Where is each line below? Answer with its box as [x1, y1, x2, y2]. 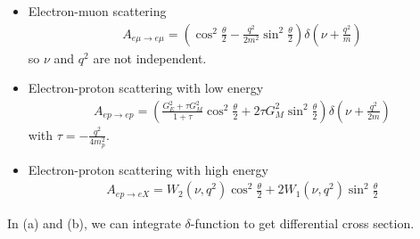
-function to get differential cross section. [190, 214, 415, 233]
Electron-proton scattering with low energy [28, 78, 264, 97]
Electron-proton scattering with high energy [28, 160, 268, 178]
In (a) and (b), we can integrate [7, 214, 181, 233]
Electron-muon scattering [28, 2, 167, 20]
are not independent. [93, 48, 207, 67]
